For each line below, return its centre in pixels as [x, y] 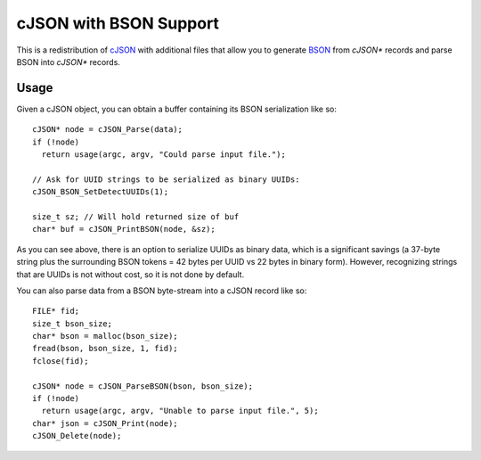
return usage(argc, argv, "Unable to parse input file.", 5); [180, 411]
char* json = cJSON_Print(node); [105, 423]
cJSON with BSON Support [118, 23]
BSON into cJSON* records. [68, 62]
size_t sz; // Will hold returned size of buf [136, 217]
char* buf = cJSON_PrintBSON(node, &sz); [124, 229]
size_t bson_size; [73, 324]
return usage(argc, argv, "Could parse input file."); [164, 155]
